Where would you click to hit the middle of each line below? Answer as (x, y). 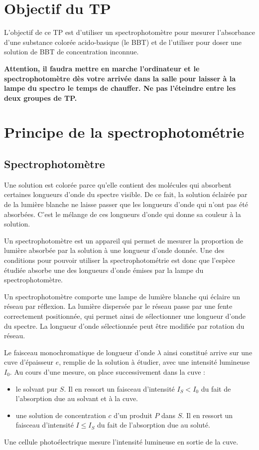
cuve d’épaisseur (29, 362)
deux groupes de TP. (41, 98)
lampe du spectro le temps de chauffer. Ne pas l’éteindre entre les (120, 88)
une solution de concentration (61, 415)
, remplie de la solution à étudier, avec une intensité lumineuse (154, 362)
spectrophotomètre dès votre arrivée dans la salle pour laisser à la (120, 78)
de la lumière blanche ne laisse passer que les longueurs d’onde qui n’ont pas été (126, 204)
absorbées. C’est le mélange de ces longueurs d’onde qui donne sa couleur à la (123, 214)
